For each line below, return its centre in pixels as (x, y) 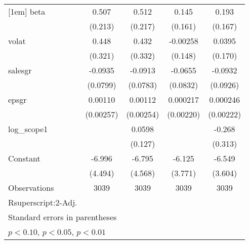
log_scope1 (28, 129)
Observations (31, 188)
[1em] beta (27, 11)
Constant (24, 158)
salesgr (20, 70)
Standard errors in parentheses (63, 217)
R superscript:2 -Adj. (43, 202)
